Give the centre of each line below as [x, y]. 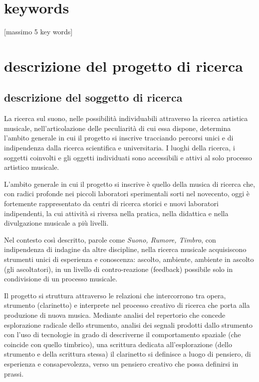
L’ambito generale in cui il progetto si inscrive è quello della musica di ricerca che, [130, 184]
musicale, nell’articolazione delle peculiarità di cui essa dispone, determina [118, 128]
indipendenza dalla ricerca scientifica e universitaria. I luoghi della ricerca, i [120, 148]
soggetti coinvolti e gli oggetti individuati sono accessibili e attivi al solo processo [128, 157]
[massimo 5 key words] [38, 32]
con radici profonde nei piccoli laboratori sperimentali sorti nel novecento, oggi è [127, 193]
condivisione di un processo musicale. [61, 279]
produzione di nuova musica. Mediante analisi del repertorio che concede [115, 315]
